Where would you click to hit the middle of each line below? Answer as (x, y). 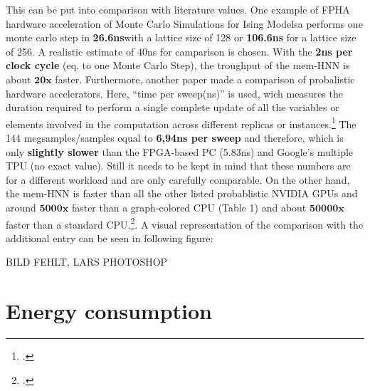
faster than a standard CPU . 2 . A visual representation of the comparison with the (185, 223)
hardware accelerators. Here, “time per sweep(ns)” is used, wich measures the (174, 93)
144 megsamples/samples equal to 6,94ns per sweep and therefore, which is (175, 137)
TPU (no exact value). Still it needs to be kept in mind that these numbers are (178, 166)
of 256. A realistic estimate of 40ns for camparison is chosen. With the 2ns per (179, 51)
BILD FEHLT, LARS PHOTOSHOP (87, 262)
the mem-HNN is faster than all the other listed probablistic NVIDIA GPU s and (182, 193)
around (21, 207)
